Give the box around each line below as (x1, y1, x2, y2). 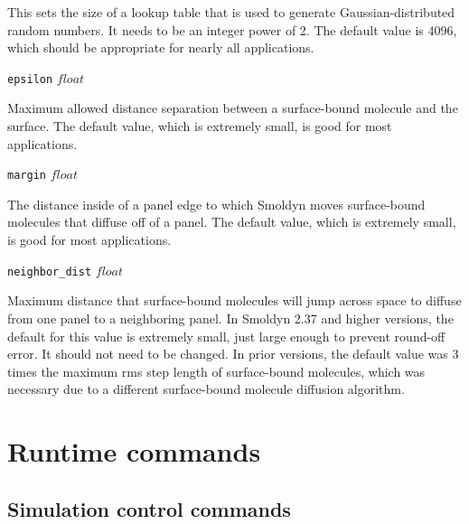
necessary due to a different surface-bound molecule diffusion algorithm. (7, 379, 405, 398)
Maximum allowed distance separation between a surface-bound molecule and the (7, 98, 458, 117)
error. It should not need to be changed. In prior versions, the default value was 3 (7, 344, 459, 363)
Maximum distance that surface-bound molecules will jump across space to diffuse (7, 291, 462, 310)
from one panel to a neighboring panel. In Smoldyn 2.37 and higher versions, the (7, 308, 454, 327)
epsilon (7, 72, 53, 86)
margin (7, 169, 46, 182)
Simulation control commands (7, 494, 291, 522)
